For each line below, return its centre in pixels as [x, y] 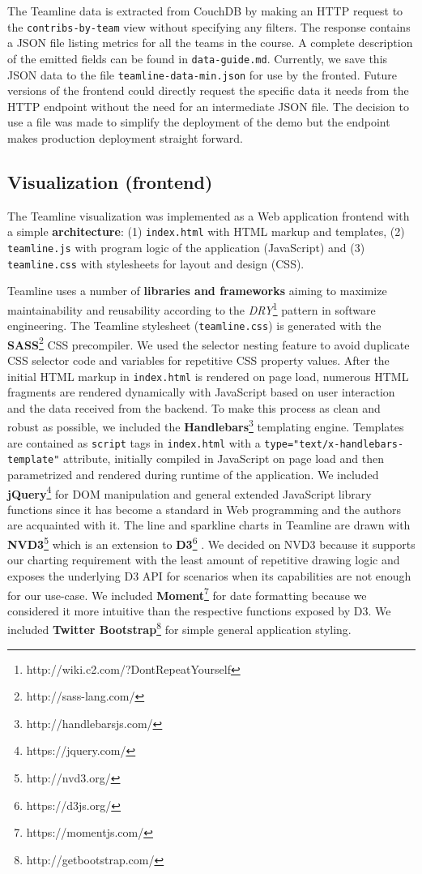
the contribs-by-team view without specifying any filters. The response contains [209, 26]
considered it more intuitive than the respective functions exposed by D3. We [199, 610]
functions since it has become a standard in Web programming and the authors [204, 509]
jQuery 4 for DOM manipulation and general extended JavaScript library [190, 492]
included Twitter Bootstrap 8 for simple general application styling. [179, 628]
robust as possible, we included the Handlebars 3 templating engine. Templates [206, 426]
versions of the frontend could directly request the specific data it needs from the [208, 90]
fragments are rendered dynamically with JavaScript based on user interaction [201, 392]
